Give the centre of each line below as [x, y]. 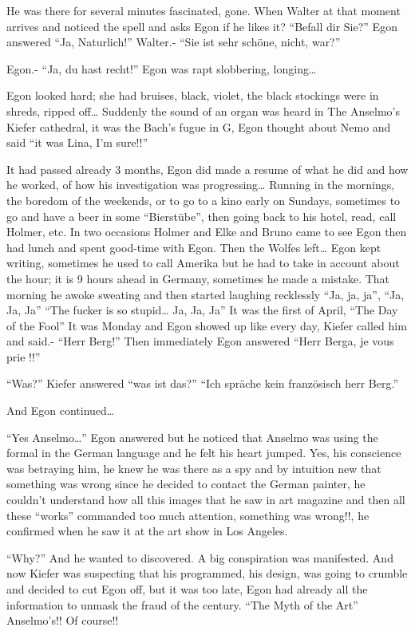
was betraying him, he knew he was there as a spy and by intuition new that [194, 468]
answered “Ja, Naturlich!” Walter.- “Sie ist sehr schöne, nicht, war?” [174, 42]
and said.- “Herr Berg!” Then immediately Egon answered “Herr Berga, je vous [200, 341]
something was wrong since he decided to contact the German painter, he [186, 484]
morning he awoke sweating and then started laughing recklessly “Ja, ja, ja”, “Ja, [206, 294]
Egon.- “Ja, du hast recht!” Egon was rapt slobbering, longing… [162, 68]
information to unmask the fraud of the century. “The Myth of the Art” [182, 604]
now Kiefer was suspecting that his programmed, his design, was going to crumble [207, 573]
